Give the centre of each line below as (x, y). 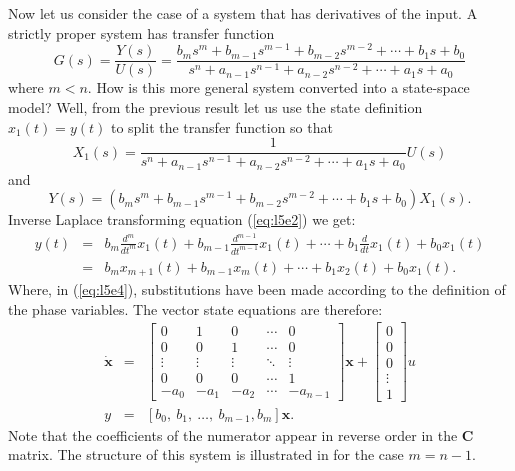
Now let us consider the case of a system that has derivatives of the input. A (243, 13)
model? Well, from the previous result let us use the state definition (215, 106)
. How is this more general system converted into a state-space (278, 87)
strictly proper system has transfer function (141, 32)
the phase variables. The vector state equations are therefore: (195, 308)
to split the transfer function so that (221, 126)
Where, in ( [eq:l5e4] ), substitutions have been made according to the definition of (257, 289)
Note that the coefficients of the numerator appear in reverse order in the (233, 434)
